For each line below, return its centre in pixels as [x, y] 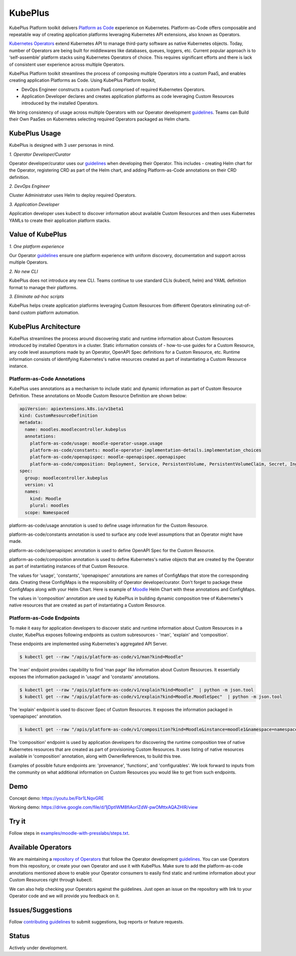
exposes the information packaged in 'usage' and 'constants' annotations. [84, 677]
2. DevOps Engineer [30, 186]
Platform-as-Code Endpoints [44, 618]
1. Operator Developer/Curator [40, 154]
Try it [17, 821]
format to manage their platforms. [43, 287]
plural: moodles [49, 506]
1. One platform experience [37, 246]
